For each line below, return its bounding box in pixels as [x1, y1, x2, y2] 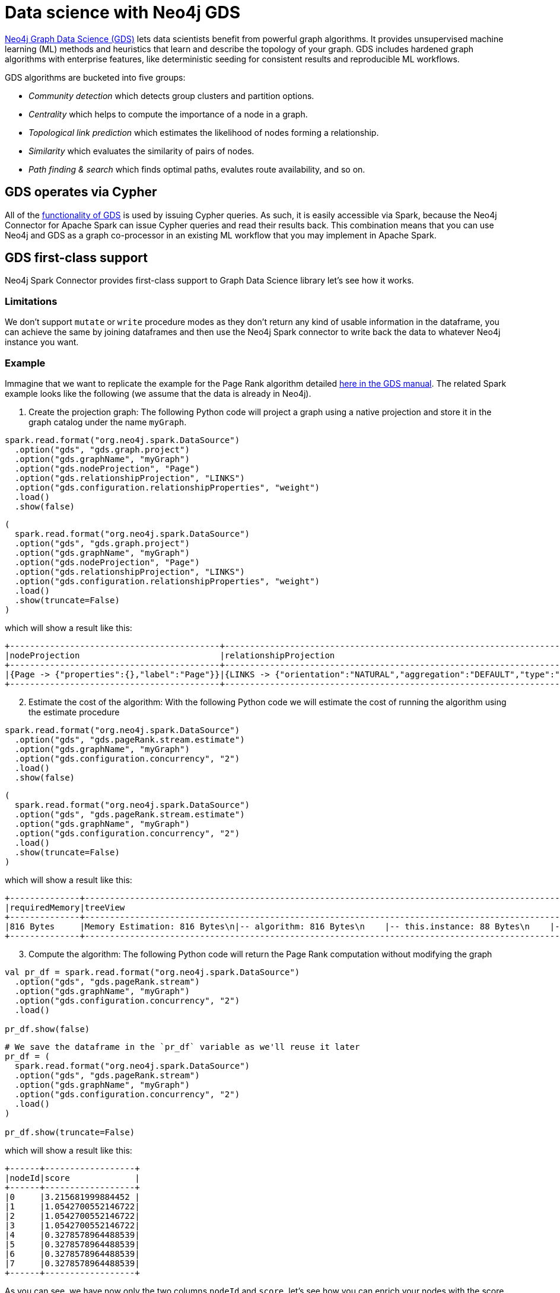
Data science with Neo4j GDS [5, 2, 241, 23]
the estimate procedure [28, 706, 120, 717]
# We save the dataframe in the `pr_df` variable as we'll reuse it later [5, 1042, 360, 1052]
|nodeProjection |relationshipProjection [5, 650, 335, 660]
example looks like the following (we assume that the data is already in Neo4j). [5, 388, 311, 399]
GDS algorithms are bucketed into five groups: [5, 72, 186, 82]
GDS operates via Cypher [5, 184, 157, 200]
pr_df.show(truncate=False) [5, 1127, 135, 1137]
